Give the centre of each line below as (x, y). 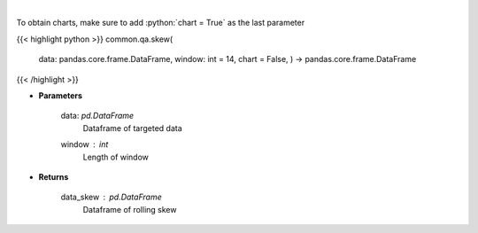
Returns (54, 176)
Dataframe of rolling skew (130, 209)
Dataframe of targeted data (133, 128)
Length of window (116, 157)
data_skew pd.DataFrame (112, 197)
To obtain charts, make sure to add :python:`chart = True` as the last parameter (161, 23)
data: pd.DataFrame (97, 116)
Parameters (61, 95)
